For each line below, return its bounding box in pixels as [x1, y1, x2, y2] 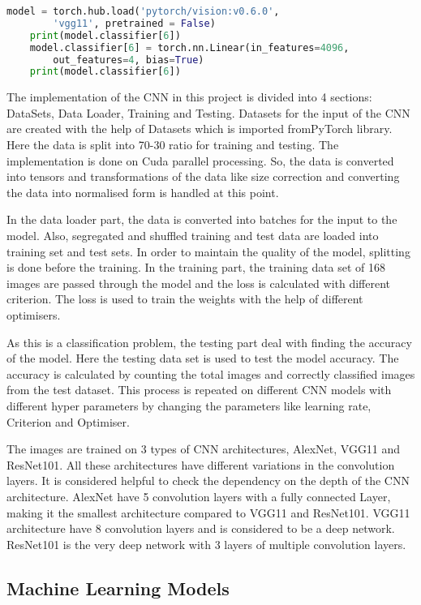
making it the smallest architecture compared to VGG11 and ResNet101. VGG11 [6, 504, 410, 521]
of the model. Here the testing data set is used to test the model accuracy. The [6, 350, 399, 367]
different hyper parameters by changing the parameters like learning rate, [6, 397, 372, 414]
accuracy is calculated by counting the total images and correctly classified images [6, 365, 415, 382]
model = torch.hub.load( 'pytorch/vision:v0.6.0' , [6, 6, 280, 17]
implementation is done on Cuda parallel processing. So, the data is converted [6, 152, 394, 169]
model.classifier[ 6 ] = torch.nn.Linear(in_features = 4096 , [29, 41, 350, 54]
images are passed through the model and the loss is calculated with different [6, 274, 391, 291]
